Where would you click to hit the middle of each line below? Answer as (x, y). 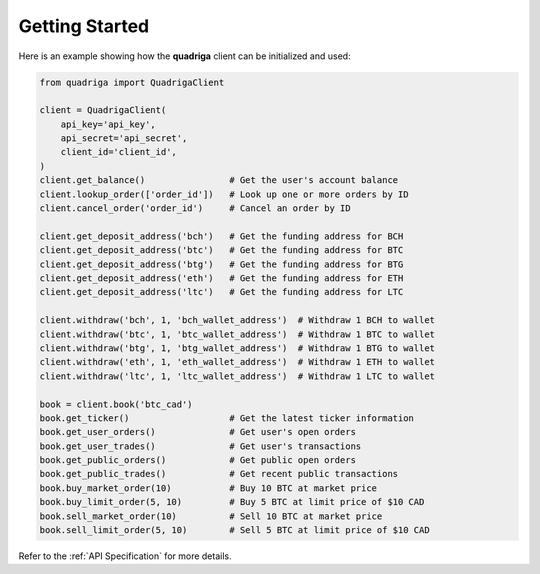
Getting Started (84, 26)
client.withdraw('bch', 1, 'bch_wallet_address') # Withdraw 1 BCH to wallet (237, 320)
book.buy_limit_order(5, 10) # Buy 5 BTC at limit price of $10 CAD (232, 502)
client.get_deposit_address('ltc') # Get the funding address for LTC (221, 292)
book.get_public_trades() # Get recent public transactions (219, 474)
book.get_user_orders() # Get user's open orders (198, 432)
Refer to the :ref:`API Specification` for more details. (125, 556)
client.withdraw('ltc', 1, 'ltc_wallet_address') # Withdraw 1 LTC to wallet (237, 376)
